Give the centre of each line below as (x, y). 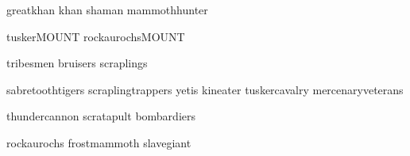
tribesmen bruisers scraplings (77, 63)
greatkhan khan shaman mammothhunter (107, 10)
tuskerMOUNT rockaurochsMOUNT (96, 36)
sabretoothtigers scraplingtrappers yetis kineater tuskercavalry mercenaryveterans (205, 89)
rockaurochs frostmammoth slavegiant (99, 142)
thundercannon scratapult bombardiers (101, 116)
